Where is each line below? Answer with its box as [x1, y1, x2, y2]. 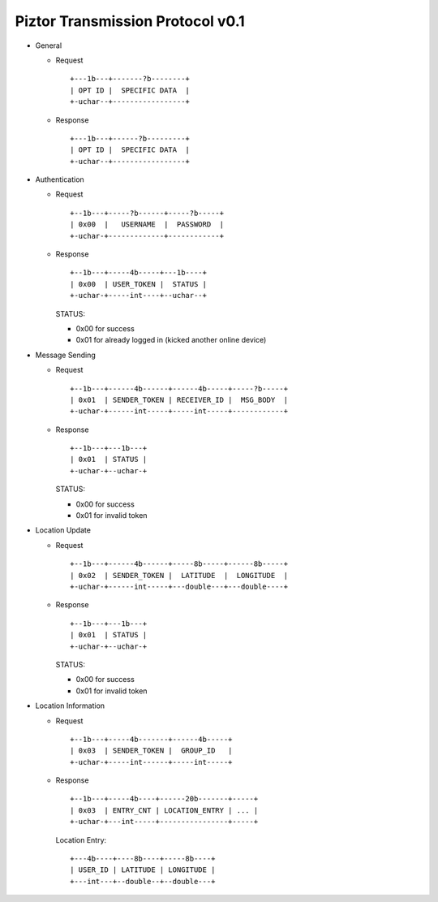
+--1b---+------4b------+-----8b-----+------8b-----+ [70, 559, 288, 568]
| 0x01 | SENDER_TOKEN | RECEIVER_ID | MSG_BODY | [70, 395, 288, 404]
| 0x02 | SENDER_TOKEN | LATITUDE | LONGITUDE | [70, 571, 288, 580]
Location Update [35, 525, 91, 535]
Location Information [35, 701, 105, 710]
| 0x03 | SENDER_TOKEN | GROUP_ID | [70, 746, 233, 755]
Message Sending [35, 350, 97, 360]
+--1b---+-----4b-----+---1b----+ [70, 268, 207, 278]
